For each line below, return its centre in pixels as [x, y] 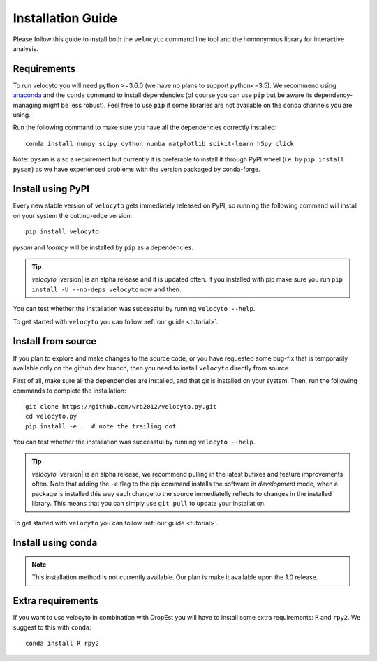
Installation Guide [65, 18]
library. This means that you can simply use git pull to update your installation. [149, 504]
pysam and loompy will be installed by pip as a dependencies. [103, 247]
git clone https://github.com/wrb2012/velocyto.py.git [121, 407]
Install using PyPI [51, 189]
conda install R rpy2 [62, 644]
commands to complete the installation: [69, 391]
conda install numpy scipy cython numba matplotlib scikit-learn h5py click [160, 144]
